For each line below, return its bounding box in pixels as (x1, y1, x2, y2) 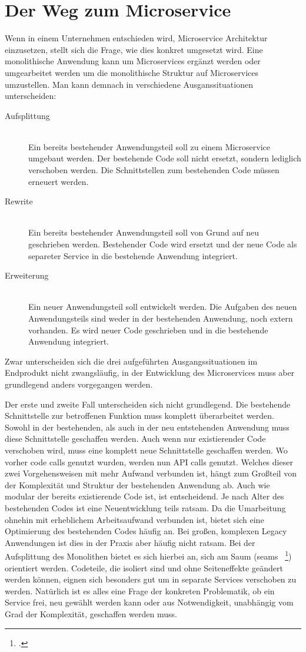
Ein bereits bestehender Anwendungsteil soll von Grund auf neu (28, 226, 259, 239)
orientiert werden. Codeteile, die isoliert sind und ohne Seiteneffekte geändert (5, 561, 283, 574)
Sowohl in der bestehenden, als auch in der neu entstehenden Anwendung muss (5, 421, 290, 433)
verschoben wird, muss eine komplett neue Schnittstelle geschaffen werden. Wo (5, 444, 288, 456)
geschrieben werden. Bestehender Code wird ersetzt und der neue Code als (28, 238, 297, 250)
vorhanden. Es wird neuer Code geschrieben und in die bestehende (28, 323, 268, 336)
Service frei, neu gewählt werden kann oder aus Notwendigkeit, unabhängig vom (5, 596, 294, 608)
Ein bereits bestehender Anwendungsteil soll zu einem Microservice (28, 140, 270, 153)
